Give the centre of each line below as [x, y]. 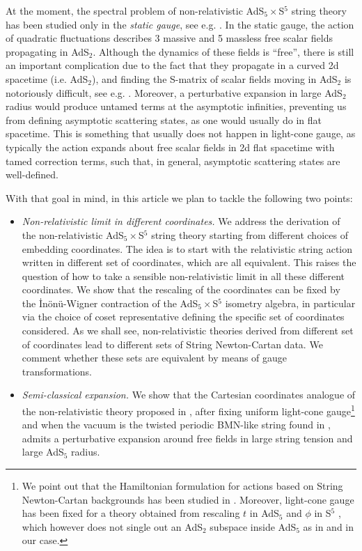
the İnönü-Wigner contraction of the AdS [110, 303]
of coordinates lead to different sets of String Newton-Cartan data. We [172, 344]
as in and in [329, 526]
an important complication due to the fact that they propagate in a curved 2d [172, 65]
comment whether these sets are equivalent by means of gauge [155, 358]
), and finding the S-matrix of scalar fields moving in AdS [214, 78]
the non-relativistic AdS [73, 234]
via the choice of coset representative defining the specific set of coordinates [183, 317]
